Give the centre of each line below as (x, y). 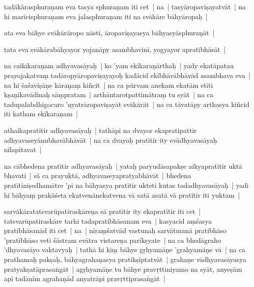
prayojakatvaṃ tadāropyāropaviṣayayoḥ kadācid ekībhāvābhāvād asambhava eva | (127, 75)
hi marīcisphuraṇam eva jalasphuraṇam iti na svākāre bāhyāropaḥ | (106, 16)
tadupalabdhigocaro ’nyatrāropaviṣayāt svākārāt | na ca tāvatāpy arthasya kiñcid (127, 104)
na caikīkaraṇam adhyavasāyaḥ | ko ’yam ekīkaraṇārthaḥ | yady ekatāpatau (119, 65)
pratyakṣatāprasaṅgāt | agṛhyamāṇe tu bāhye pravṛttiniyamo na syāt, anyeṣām (123, 269)
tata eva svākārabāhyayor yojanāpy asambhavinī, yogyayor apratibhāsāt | (115, 49)
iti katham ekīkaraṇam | (41, 114)
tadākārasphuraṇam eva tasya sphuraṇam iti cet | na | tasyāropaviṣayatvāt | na (125, 6)
